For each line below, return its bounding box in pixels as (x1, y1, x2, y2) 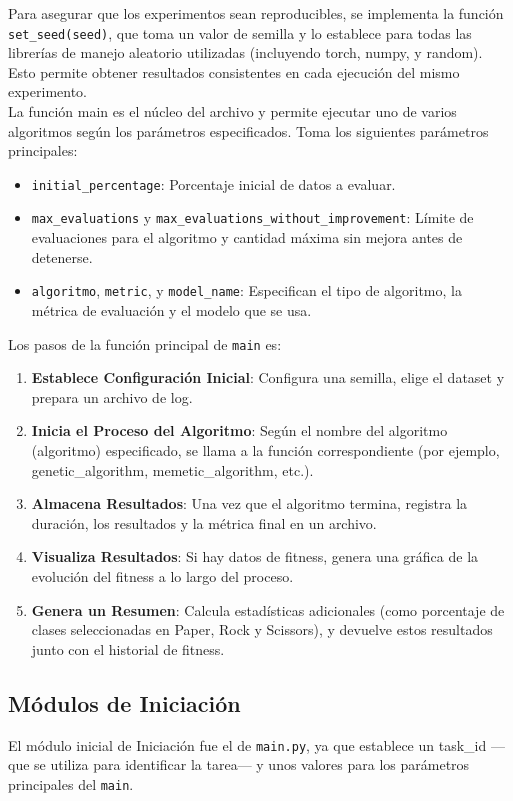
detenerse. (31, 246, 93, 267)
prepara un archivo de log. (31, 386, 193, 407)
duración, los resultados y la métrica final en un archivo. (31, 512, 377, 533)
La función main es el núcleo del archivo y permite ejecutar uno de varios (8, 101, 457, 122)
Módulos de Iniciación (8, 687, 241, 718)
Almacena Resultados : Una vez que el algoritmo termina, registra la (31, 493, 468, 514)
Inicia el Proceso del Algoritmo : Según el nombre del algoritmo (31, 420, 448, 441)
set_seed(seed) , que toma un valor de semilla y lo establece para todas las (8, 22, 472, 43)
